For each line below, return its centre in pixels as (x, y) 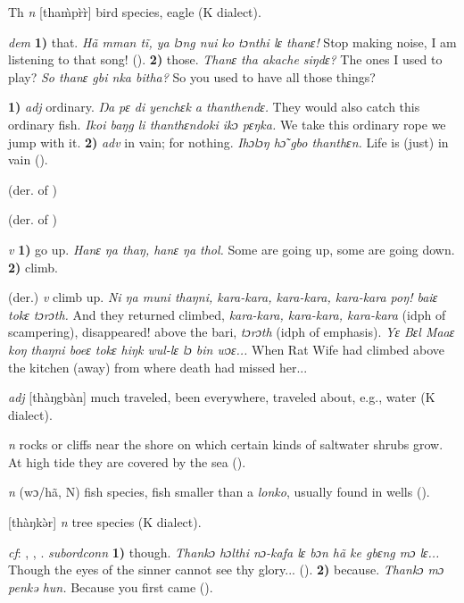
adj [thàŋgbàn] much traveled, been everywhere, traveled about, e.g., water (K (222, 397)
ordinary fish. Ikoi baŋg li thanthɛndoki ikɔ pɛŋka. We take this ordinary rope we (227, 124)
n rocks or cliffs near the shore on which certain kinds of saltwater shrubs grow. (226, 444)
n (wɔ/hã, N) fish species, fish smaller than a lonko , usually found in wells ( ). (219, 492)
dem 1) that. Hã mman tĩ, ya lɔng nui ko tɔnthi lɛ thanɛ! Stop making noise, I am (232, 42)
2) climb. (33, 267)
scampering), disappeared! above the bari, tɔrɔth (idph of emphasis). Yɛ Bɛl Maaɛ (232, 332)
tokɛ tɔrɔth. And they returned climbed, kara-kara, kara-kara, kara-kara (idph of (227, 314)
